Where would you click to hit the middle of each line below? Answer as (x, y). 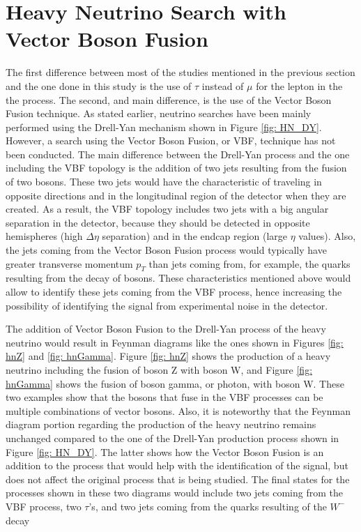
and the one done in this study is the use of (99, 85)
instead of (223, 85)
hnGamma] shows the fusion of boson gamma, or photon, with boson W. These (175, 383)
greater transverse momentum (69, 263)
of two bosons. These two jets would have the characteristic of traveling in (164, 182)
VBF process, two (44, 506)
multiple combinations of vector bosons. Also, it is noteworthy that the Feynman (178, 410)
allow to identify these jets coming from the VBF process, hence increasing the (174, 292)
